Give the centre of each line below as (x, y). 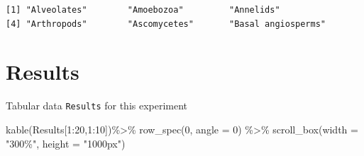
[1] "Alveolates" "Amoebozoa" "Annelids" (143, 10)
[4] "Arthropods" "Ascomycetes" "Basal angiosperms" (166, 24)
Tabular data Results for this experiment (97, 106)
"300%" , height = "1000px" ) (66, 143)
